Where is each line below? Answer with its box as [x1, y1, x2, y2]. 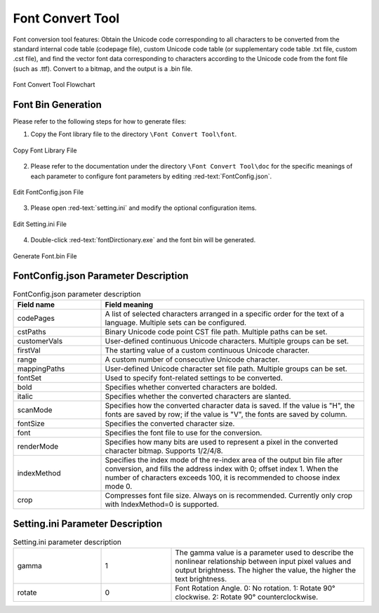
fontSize [17, 418, 45, 428]
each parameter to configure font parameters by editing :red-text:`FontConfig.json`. [30, 172, 272, 180]
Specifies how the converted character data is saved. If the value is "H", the [105, 400, 355, 410]
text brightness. [175, 574, 227, 584]
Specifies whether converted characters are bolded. [105, 382, 277, 392]
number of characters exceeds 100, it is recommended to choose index [105, 473, 340, 482]
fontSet [17, 373, 42, 383]
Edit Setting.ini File [13, 220, 67, 228]
